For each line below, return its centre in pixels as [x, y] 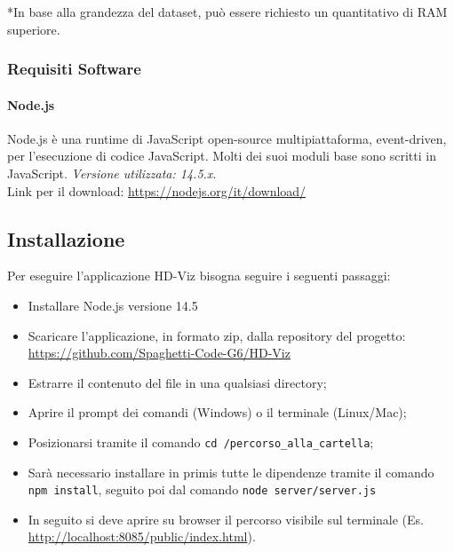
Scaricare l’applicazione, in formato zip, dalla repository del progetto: [217, 335]
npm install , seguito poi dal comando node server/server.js [202, 489]
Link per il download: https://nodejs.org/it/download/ [157, 190]
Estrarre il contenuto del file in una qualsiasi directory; [177, 382]
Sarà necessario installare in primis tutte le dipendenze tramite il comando [231, 472]
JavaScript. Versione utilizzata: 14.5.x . [112, 173]
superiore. [34, 29]
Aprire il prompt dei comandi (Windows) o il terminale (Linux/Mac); [217, 412]
